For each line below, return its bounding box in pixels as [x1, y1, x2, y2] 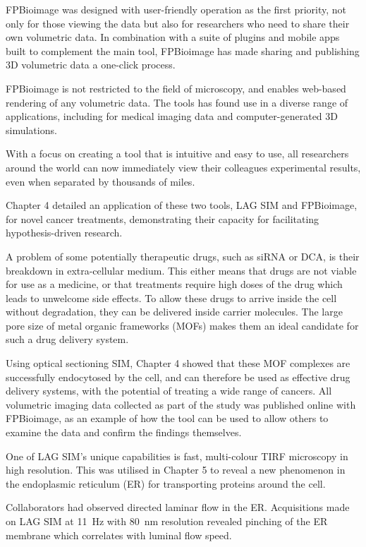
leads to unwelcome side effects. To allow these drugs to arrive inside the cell [6, 290, 337, 305]
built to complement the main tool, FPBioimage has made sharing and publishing [6, 43, 360, 58]
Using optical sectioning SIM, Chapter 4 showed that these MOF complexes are [6, 356, 350, 371]
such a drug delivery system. [6, 332, 129, 347]
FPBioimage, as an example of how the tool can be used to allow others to [6, 411, 329, 426]
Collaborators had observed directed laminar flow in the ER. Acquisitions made [6, 500, 350, 515]
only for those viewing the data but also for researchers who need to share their [6, 16, 350, 30]
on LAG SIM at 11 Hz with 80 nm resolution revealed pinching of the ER [6, 514, 328, 528]
